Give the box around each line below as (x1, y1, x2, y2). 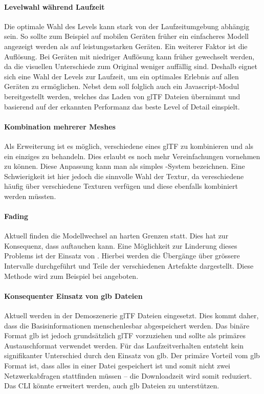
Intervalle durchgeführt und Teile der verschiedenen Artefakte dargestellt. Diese (4, 260, 254, 271)
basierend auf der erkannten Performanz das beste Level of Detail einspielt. (4, 101, 240, 112)
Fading (4, 211, 29, 222)
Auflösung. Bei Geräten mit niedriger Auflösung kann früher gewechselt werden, (4, 51, 255, 61)
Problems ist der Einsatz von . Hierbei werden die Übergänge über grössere (4, 250, 240, 261)
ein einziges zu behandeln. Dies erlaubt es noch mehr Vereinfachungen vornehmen (4, 150, 260, 161)
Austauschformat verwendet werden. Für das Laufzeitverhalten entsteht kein (4, 340, 244, 351)
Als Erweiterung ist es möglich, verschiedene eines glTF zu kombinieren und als (4, 140, 254, 151)
